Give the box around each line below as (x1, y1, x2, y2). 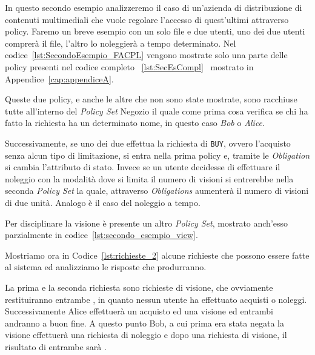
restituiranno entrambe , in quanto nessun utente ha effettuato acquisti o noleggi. (5, 293, 307, 305)
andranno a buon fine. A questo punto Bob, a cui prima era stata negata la (5, 316, 284, 329)
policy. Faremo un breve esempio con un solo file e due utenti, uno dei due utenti (5, 25, 305, 38)
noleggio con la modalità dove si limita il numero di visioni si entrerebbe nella (5, 172, 294, 185)
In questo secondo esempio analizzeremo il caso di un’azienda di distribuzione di (5, 1, 302, 13)
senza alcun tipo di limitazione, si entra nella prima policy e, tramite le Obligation (5, 148, 310, 161)
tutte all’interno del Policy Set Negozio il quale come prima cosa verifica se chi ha (5, 104, 308, 117)
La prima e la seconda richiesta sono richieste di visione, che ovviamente (5, 280, 273, 293)
